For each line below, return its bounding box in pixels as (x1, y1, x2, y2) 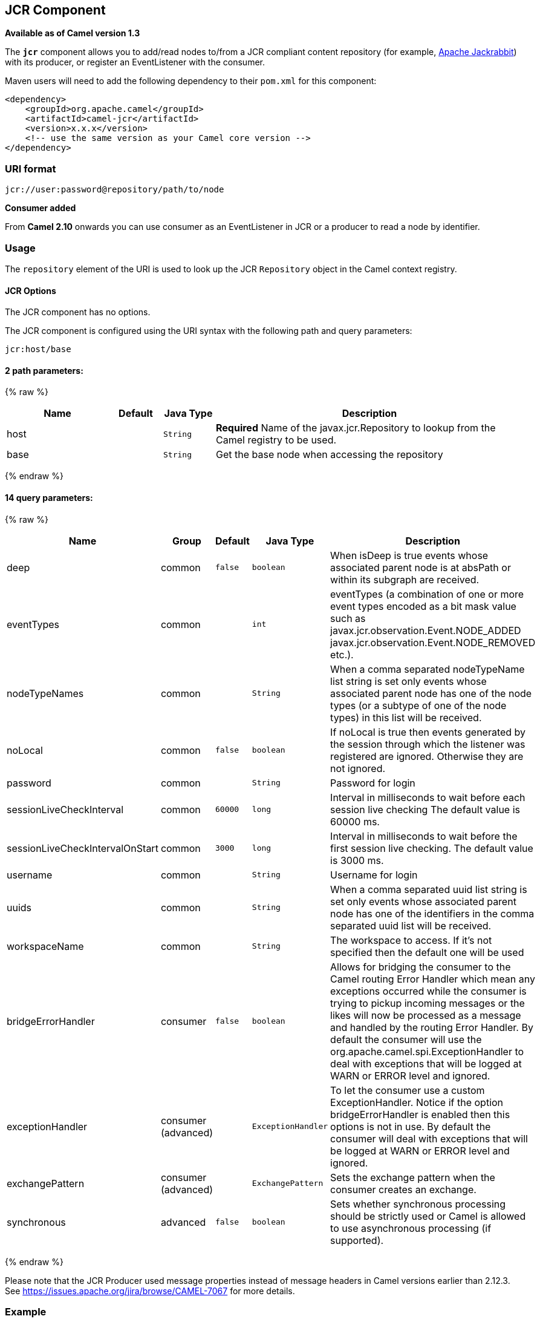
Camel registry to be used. (216, 434, 337, 447)
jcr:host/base (5, 344, 71, 355)
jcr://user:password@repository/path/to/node (5, 185, 224, 195)
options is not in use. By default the (330, 1120, 491, 1133)
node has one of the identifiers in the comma (330, 907, 535, 920)
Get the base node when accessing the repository (216, 448, 443, 461)
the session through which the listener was (330, 738, 525, 750)
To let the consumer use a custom (330, 1084, 485, 1096)
